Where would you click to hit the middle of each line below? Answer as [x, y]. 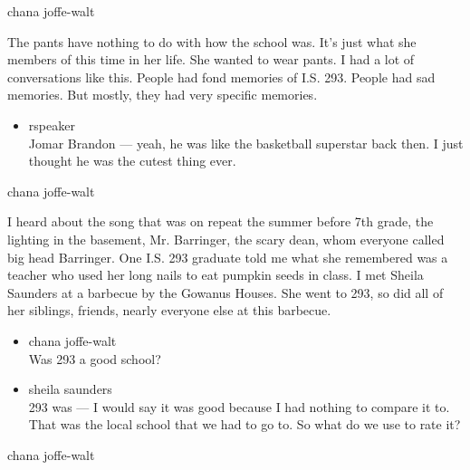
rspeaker [52, 125]
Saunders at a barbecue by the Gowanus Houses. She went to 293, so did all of [225, 292]
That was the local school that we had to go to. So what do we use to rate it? [245, 424]
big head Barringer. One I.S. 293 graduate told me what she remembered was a [228, 257]
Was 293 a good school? [95, 358]
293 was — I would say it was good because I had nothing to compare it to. [239, 406]
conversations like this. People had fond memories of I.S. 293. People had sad [221, 77]
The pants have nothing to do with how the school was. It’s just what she [212, 41]
